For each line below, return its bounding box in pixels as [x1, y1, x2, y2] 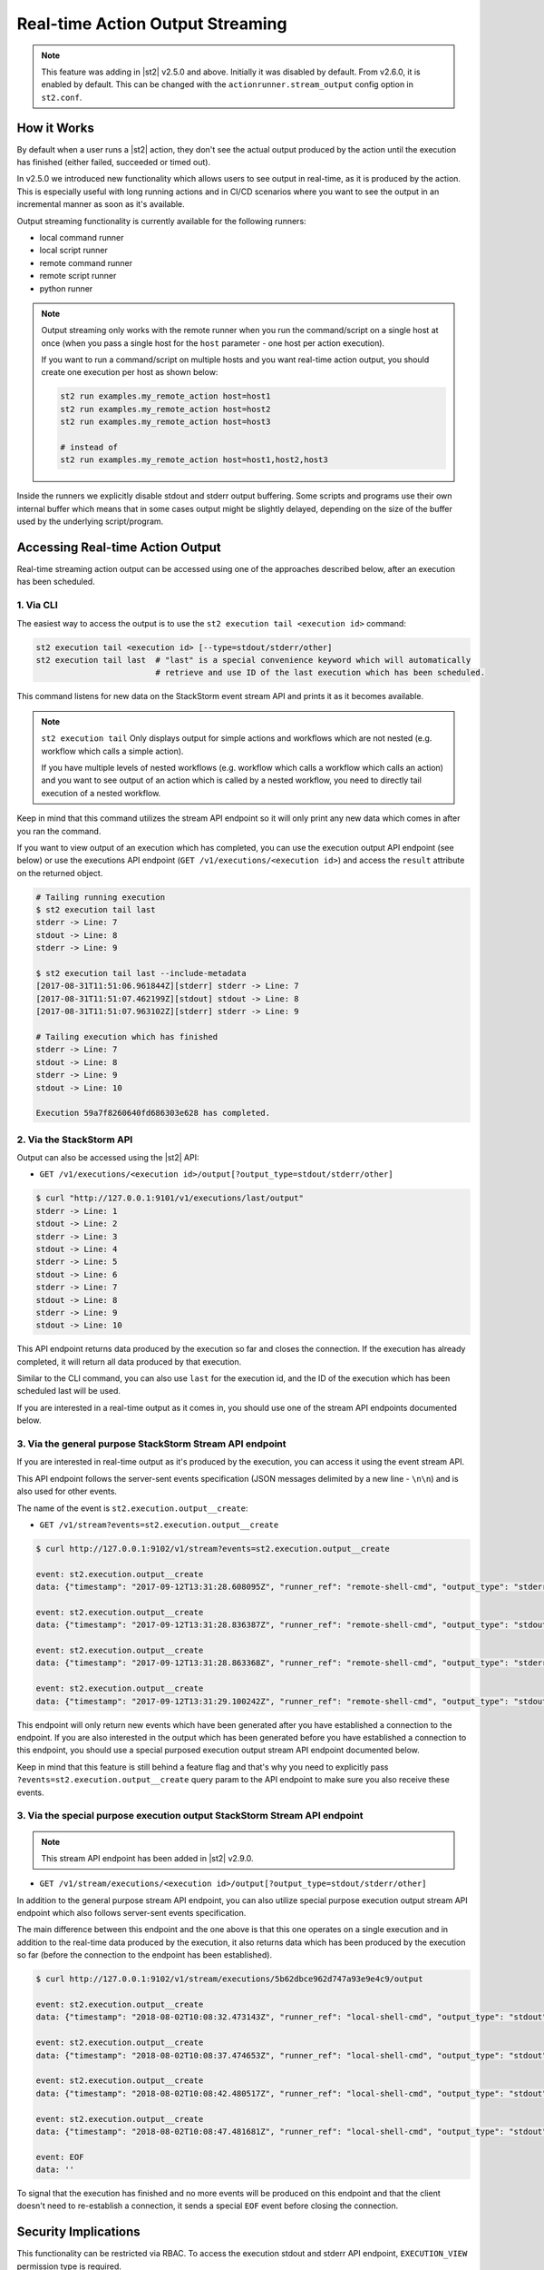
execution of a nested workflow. [41, 787, 161, 798]
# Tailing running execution [35, 892, 166, 903]
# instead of [60, 442, 118, 453]
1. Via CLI [16, 599, 58, 612]
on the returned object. [16, 867, 103, 878]
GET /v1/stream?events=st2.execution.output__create [39, 1519, 279, 1530]
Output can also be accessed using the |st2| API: [16, 1152, 199, 1163]
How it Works [16, 120, 94, 135]
